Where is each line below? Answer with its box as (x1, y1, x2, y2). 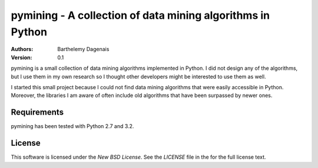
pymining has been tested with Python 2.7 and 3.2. (11, 123, 134, 130)
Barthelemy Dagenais (57, 46, 110, 53)
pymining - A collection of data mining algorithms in (11, 9, 270, 22)
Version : (11, 53, 32, 61)
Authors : (11, 46, 34, 53)
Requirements (11, 107, 64, 117)
